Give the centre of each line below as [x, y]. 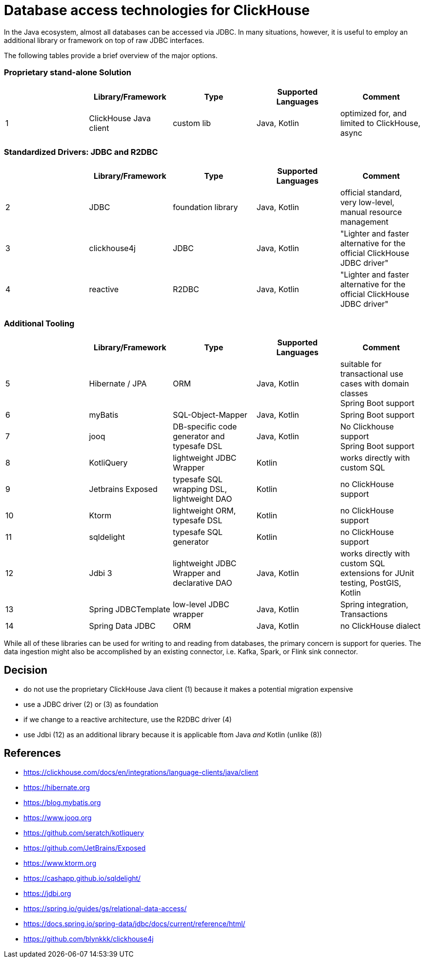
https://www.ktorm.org [60, 863]
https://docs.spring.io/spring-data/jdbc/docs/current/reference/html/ [134, 923]
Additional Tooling [39, 323]
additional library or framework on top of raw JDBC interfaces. [104, 40]
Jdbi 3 [101, 573]
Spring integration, [374, 604]
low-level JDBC [201, 604]
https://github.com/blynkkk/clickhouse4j [89, 939]
